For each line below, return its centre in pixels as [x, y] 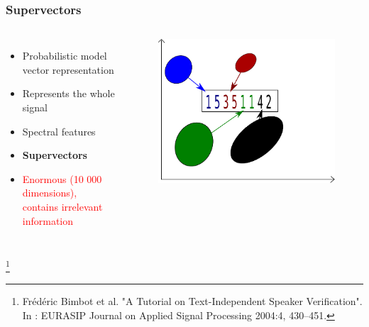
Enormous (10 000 [62, 178]
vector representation [68, 69]
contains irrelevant [62, 206]
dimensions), [50, 193]
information [48, 220]
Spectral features [59, 131]
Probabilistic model [65, 56]
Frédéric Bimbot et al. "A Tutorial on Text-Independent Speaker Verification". [192, 301]
